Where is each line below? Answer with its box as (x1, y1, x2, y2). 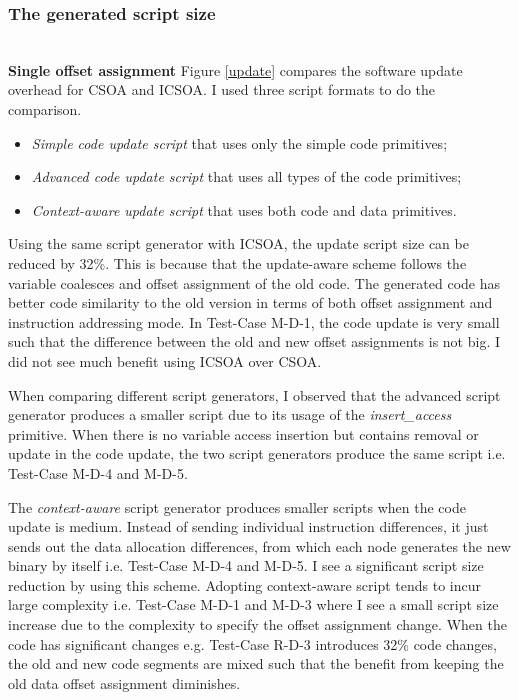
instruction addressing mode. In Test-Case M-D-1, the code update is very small (8, 311, 500, 332)
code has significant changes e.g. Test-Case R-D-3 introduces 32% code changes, (8, 633, 497, 654)
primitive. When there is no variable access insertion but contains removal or (8, 423, 479, 444)
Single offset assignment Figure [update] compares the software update (8, 59, 463, 80)
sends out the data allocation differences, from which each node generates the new (8, 535, 511, 556)
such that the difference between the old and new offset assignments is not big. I (8, 331, 500, 352)
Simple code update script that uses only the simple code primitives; (31, 132, 448, 153)
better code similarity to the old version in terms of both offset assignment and (8, 292, 493, 313)
